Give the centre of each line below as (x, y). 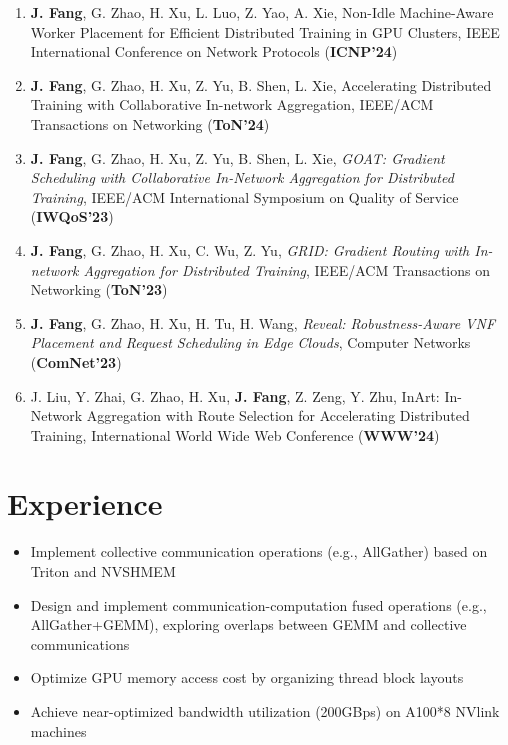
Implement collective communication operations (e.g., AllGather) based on (259, 551)
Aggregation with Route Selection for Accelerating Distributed (278, 415)
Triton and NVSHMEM (103, 571)
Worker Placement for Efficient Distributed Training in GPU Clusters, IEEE (265, 31)
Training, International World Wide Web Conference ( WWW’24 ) (235, 434)
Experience (85, 503)
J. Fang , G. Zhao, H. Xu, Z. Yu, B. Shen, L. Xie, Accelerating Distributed (261, 84)
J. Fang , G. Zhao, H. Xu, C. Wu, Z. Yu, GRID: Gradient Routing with (250, 249)
